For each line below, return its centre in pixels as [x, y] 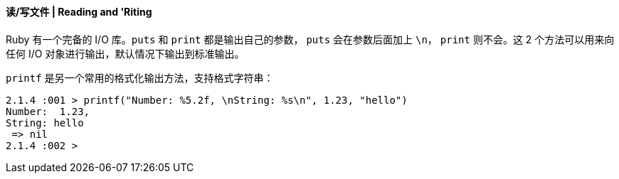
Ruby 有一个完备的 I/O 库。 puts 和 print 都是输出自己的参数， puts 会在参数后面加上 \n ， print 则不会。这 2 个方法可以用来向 [310, 39]
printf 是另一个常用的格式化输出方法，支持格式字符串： [140, 77]
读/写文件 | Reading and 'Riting [79, 12]
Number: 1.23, [48, 111]
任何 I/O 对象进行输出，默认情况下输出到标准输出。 [125, 53]
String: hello [45, 123]
